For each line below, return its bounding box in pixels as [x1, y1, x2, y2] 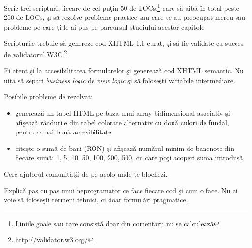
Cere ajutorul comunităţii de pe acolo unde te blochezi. [4, 169, 168, 179]
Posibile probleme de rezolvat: [4, 91, 93, 101]
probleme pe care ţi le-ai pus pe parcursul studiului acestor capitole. [4, 21, 206, 32]
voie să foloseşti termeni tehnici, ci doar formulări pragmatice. [4, 195, 188, 205]
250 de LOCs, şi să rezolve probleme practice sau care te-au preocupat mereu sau [4, 12, 246, 22]
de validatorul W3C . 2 [4, 48, 67, 59]
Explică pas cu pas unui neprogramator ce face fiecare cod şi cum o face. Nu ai [4, 185, 238, 195]
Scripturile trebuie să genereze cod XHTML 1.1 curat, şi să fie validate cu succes [4, 38, 244, 48]
